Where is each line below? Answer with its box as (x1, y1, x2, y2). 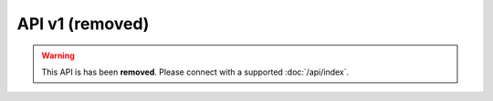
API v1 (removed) (16, 14, 150, 34)
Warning (41, 50, 75, 61)
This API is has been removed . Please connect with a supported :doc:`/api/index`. (41, 66, 350, 77)
